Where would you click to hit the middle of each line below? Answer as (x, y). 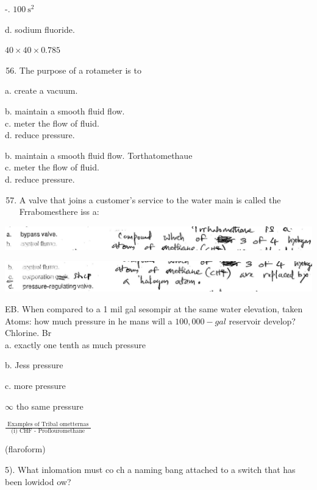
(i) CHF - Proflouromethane (48, 431)
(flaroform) (25, 449)
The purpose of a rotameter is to (80, 70)
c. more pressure (35, 385)
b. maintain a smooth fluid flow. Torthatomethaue (99, 155)
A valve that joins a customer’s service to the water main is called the (150, 199)
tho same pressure (50, 406)
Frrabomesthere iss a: (59, 212)
